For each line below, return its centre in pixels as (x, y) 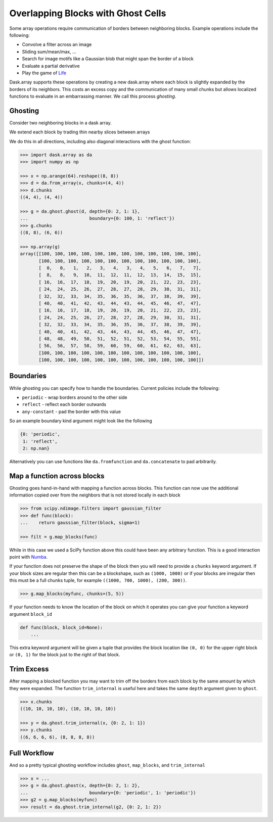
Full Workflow (32, 753)
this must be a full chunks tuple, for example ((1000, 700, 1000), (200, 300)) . (98, 580)
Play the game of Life (44, 73)
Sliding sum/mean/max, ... (49, 52)
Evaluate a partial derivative (51, 66)
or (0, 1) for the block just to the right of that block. (65, 655)
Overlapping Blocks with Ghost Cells (88, 13)
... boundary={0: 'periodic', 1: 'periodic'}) (108, 793)
